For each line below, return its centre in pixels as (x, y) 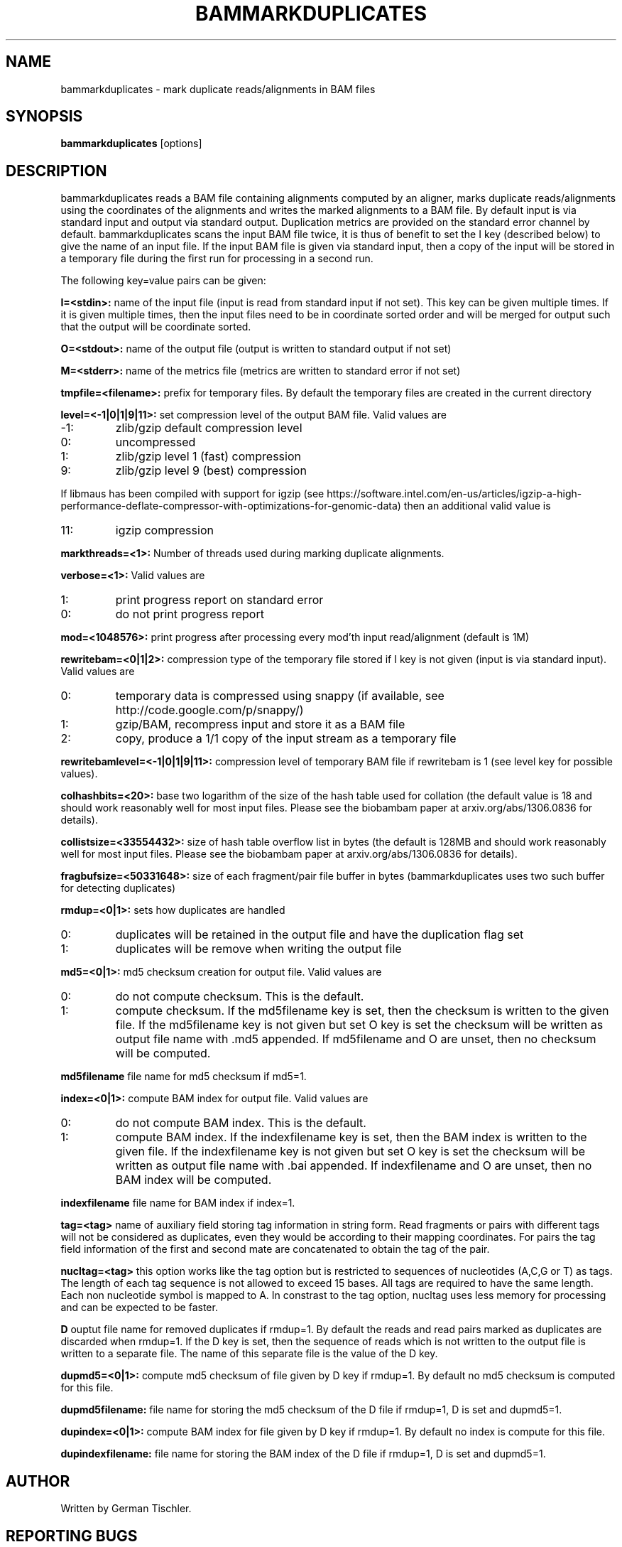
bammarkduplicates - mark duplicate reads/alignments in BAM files (218, 89)
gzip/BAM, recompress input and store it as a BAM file (260, 724)
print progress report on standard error (219, 600)
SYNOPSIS (44, 117)
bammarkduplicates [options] (131, 144)
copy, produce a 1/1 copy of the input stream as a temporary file (286, 739)
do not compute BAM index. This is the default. (241, 1123)
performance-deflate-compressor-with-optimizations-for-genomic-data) (231, 506)
